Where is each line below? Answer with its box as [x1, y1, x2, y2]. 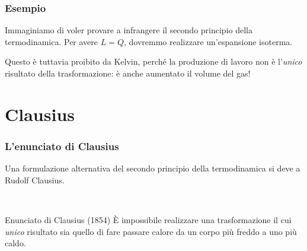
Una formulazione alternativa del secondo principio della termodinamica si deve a [5, 162, 300, 174]
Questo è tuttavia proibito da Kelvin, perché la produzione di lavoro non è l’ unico [5, 55, 302, 68]
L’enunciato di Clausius [5, 138, 119, 153]
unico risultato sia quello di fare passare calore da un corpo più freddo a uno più [5, 225, 297, 237]
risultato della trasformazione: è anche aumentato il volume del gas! [5, 67, 251, 79]
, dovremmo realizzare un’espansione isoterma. [123, 35, 293, 47]
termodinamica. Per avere [5, 35, 98, 47]
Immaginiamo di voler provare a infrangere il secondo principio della [5, 24, 252, 36]
